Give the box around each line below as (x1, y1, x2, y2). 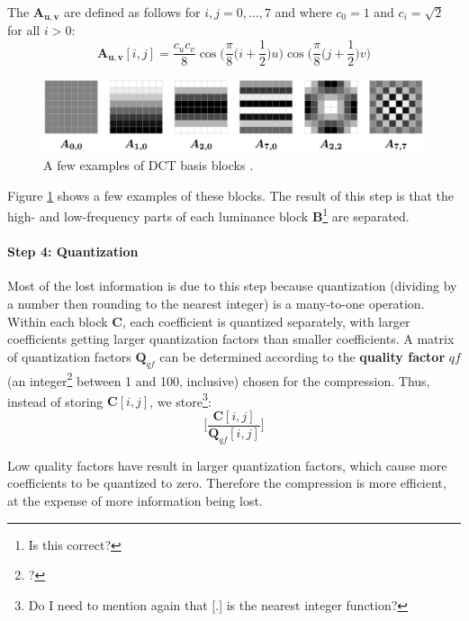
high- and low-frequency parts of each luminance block (7, 206, 309, 225)
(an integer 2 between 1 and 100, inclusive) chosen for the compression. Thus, (7, 368, 430, 390)
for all (7, 21, 41, 40)
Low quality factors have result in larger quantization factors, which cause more (7, 455, 447, 474)
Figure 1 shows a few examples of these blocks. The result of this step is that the (7, 185, 454, 204)
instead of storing (7, 391, 104, 410)
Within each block (7, 311, 108, 330)
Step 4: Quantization (7, 242, 139, 261)
